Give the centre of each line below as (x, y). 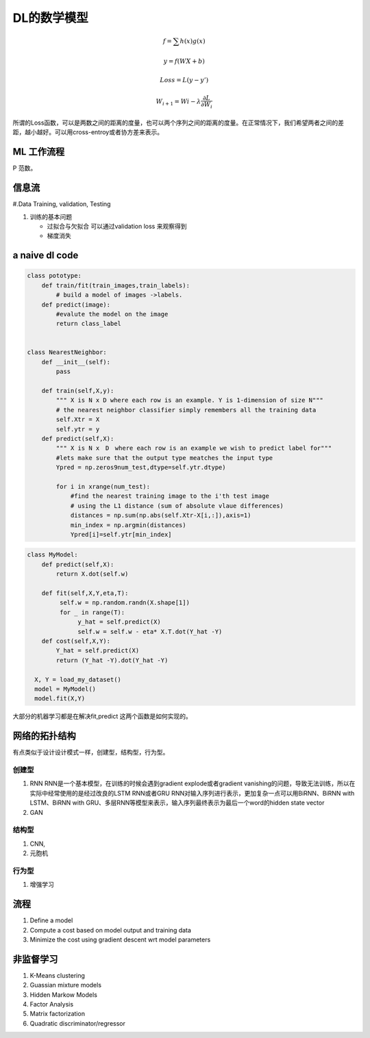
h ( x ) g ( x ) (193, 41)
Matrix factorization (58, 1014)
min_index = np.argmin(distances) (128, 525)
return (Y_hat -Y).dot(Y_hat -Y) (112, 660)
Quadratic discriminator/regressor (78, 1023)
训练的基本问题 (51, 216)
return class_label (88, 324)
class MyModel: (52, 555)
